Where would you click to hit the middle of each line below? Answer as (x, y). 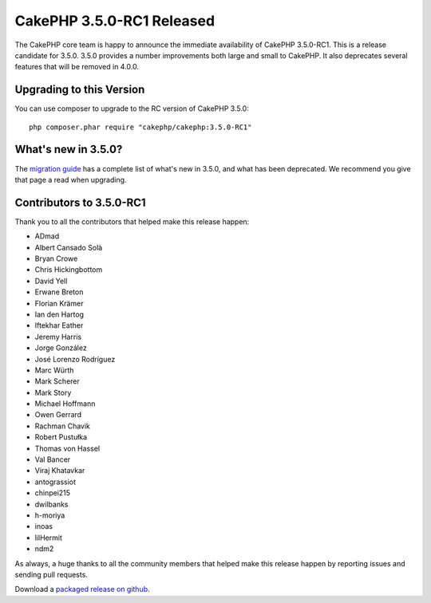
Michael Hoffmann (65, 404)
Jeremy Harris (58, 337)
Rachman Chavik (63, 426)
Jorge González (61, 348)
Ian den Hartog (59, 314)
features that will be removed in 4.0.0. (77, 67)
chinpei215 (53, 493)
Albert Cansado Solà (69, 247)
